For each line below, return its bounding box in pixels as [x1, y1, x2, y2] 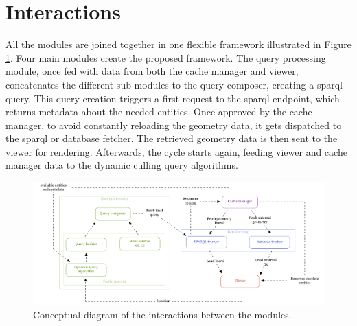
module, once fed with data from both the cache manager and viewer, [5, 64, 299, 78]
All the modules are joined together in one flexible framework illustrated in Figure [5, 37, 352, 51]
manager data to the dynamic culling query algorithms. [5, 158, 238, 172]
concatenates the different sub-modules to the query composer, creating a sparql [5, 77, 343, 91]
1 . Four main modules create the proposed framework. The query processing [5, 50, 326, 65]
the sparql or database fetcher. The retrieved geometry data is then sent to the [5, 131, 338, 145]
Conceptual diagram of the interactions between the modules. [33, 307, 292, 322]
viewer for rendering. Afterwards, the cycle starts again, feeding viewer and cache [5, 144, 347, 159]
